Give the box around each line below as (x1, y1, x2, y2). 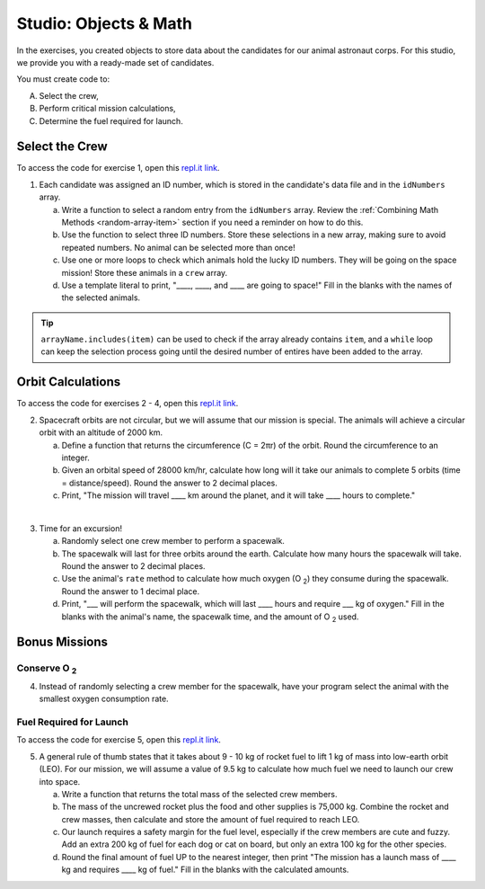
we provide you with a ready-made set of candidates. (16, 57, 215, 67)
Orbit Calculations (16, 374, 121, 390)
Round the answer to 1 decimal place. (61, 585, 200, 597)
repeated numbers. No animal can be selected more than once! (61, 242, 295, 253)
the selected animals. (61, 292, 141, 303)
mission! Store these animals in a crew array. (61, 267, 228, 278)
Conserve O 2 (16, 662, 77, 676)
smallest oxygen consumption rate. (39, 693, 170, 705)
